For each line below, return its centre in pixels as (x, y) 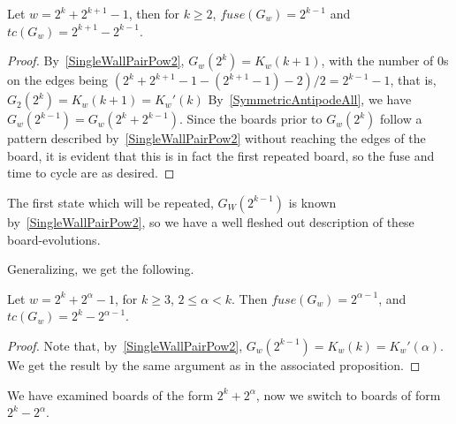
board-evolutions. (54, 239)
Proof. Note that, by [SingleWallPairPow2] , (125, 345)
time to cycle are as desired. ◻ (91, 173)
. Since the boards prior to (251, 119)
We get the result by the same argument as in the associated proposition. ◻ (214, 364)
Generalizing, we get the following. (101, 269)
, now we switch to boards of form (348, 394)
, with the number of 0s (385, 61)
